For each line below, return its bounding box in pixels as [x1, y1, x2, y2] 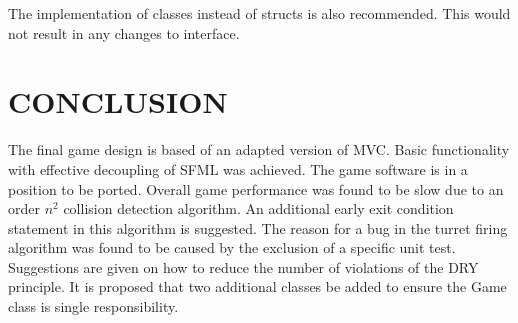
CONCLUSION [8, 81, 228, 122]
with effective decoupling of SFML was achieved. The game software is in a [8, 158, 468, 179]
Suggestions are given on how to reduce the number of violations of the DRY [8, 256, 479, 277]
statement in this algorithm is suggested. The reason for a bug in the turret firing [8, 217, 508, 238]
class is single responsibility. [8, 296, 179, 317]
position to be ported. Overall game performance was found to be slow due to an [8, 178, 504, 199]
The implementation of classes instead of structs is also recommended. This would [8, 3, 511, 23]
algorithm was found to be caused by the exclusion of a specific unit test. [8, 237, 456, 258]
